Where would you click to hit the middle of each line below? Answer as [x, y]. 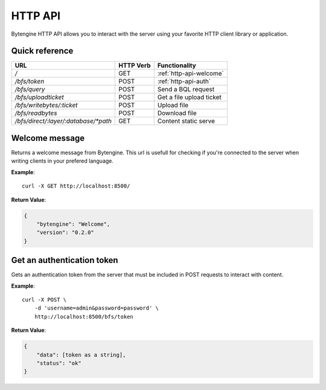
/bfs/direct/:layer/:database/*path [63, 121]
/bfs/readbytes [36, 113]
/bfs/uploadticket [39, 97]
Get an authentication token [65, 260]
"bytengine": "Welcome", [73, 224]
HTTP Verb [135, 65]
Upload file [173, 105]
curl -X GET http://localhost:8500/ [76, 186]
